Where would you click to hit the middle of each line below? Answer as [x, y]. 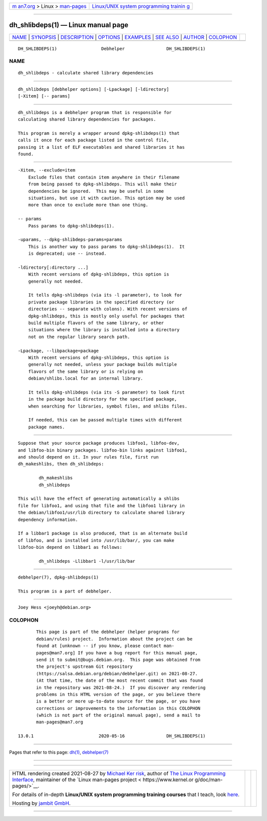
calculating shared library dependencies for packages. [87, 119]
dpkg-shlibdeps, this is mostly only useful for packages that [106, 316]
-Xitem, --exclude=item [47, 170]
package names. [46, 427]
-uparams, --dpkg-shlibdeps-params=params [70, 240]
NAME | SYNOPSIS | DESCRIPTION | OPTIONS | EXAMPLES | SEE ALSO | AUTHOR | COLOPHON [125, 37]
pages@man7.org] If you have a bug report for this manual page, [117, 653]
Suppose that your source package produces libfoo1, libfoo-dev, [99, 443]
